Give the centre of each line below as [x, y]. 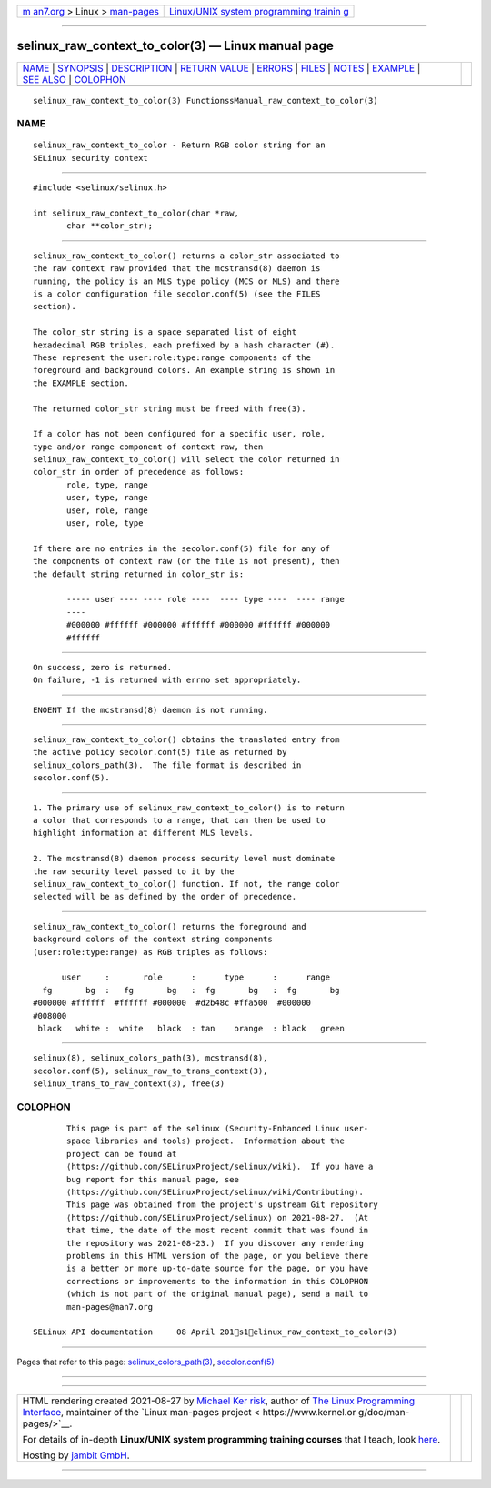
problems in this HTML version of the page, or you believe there [218, 1256]
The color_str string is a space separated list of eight [165, 332]
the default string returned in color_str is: [139, 574]
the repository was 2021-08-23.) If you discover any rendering [215, 1243]
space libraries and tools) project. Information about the [205, 1141]
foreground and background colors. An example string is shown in [184, 370]
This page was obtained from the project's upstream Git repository [222, 1205]
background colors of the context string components [153, 940]
